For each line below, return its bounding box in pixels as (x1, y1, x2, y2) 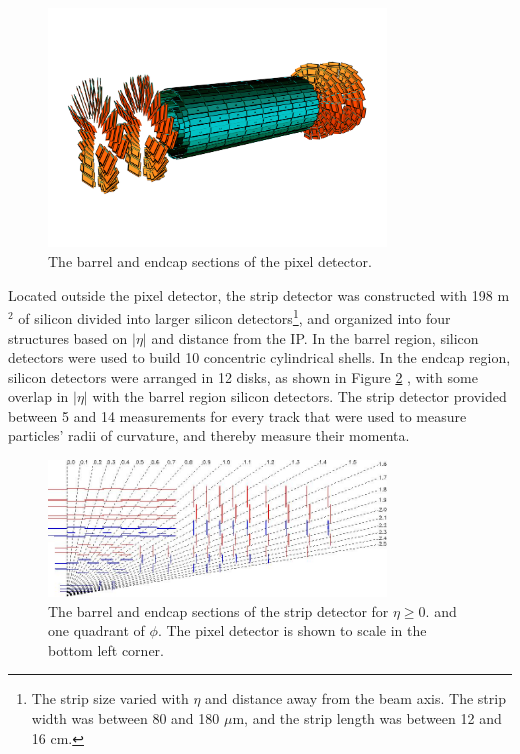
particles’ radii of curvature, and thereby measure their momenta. (8, 425, 410, 446)
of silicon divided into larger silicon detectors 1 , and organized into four (18, 305, 451, 328)
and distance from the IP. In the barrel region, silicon (151, 327, 479, 348)
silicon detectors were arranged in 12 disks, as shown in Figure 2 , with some (8, 366, 478, 387)
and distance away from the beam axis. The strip (205, 688, 506, 709)
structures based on (8, 327, 128, 348)
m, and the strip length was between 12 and (232, 707, 502, 728)
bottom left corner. (48, 639, 164, 660)
